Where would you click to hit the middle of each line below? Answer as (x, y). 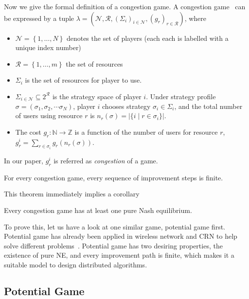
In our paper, (24, 160)
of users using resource (49, 115)
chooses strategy (126, 106)
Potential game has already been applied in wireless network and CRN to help (121, 236)
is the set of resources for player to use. (83, 80)
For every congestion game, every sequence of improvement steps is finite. (114, 177)
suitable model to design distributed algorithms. (76, 264)
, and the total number (208, 106)
